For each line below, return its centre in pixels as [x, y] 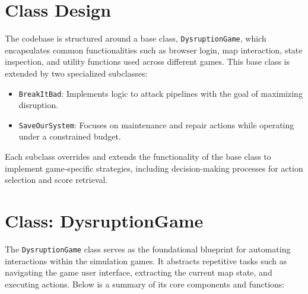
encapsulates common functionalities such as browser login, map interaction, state [154, 50]
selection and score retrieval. [56, 180]
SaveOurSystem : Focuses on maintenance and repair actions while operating [156, 124]
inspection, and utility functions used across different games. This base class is [147, 61]
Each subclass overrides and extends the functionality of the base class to [138, 157]
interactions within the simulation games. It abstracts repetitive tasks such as [146, 260]
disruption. [39, 105]
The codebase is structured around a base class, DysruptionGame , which [136, 38]
